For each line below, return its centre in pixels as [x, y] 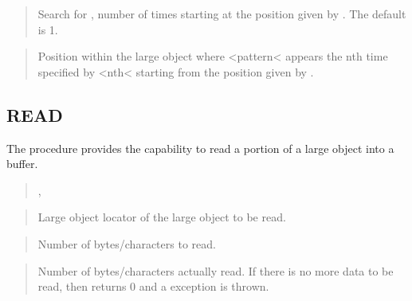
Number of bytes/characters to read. [127, 243]
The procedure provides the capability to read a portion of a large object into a [200, 148]
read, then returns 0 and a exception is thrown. [153, 286]
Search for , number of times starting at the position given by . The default [222, 14]
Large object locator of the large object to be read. [162, 217]
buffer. [22, 164]
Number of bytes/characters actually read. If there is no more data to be [216, 270]
